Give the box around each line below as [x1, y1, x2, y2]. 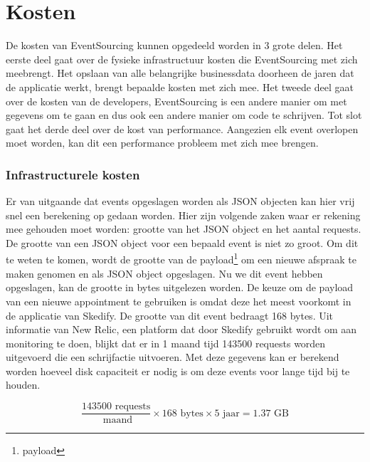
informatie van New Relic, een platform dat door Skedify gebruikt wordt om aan [6, 322, 357, 337]
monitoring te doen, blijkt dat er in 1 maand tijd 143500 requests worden [6, 335, 326, 350]
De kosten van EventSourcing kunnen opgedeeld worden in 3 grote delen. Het [6, 38, 343, 53]
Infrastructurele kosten [6, 165, 140, 183]
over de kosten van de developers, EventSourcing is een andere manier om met [6, 93, 347, 108]
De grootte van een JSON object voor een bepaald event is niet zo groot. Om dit [6, 235, 359, 250]
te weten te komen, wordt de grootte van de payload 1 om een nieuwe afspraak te [6, 250, 356, 267]
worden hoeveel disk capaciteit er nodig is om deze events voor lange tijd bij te [6, 363, 350, 378]
